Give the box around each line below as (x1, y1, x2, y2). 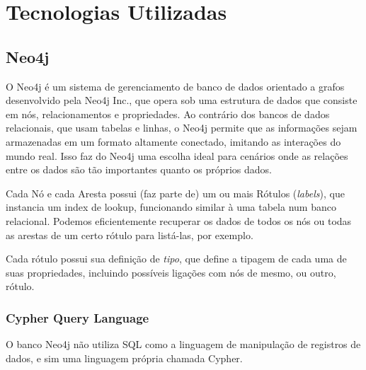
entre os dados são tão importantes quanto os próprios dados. (6, 162, 272, 177)
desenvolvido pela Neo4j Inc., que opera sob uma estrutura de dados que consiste (6, 93, 358, 108)
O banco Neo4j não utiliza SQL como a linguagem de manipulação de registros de (6, 337, 361, 352)
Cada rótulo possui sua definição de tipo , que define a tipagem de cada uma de (6, 251, 347, 266)
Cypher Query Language (6, 308, 149, 326)
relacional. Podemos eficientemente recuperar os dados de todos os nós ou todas (6, 213, 352, 228)
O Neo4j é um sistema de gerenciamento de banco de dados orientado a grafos (6, 79, 345, 93)
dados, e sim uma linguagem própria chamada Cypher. (6, 350, 243, 365)
